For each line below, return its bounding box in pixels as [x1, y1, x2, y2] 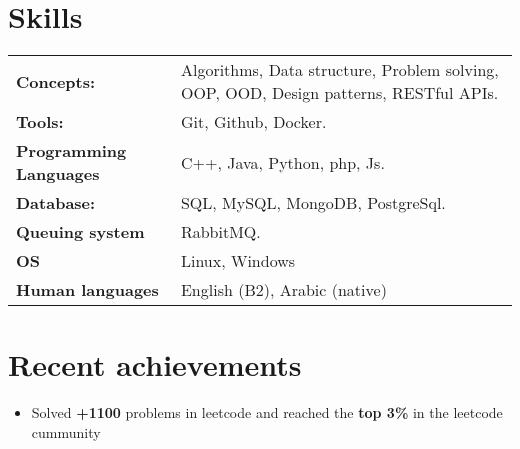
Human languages [16, 278, 159, 302]
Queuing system [16, 220, 145, 244]
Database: [16, 191, 96, 215]
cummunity [31, 421, 101, 442]
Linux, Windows [180, 249, 296, 273]
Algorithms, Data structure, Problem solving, [180, 58, 499, 82]
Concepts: [16, 69, 96, 93]
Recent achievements [8, 344, 302, 385]
